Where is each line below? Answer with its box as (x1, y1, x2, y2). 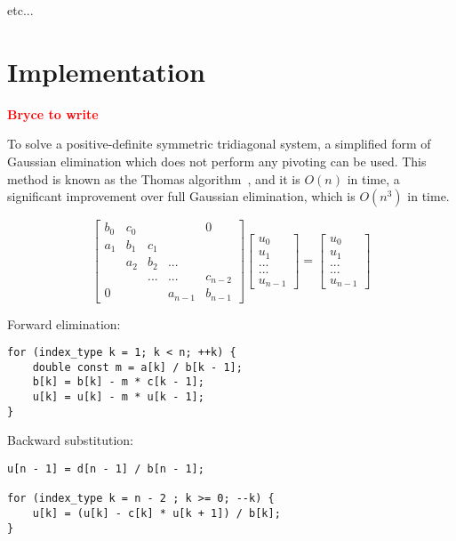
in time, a (347, 169, 400, 188)
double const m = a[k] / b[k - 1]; (32, 360, 243, 374)
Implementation (7, 52, 205, 89)
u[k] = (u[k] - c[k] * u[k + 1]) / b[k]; (32, 506, 281, 520)
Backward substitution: (7, 431, 133, 449)
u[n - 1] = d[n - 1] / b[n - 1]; (7, 463, 204, 475)
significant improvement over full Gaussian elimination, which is (7, 187, 356, 206)
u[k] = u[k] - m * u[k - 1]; (32, 391, 204, 404)
